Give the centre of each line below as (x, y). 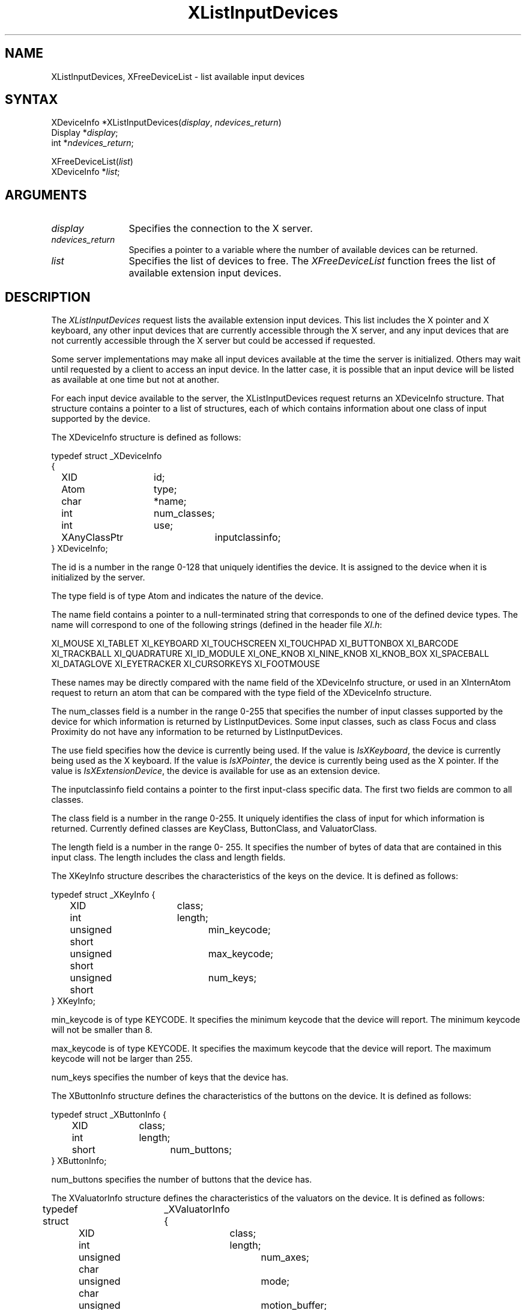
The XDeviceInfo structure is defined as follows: (146, 437)
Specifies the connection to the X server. (221, 229)
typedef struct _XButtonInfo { (109, 1115)
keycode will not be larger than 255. (122, 1059)
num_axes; (285, 1257)
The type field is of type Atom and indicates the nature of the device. (187, 596)
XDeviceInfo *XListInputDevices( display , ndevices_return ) (166, 123)
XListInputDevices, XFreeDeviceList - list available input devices (178, 76)
